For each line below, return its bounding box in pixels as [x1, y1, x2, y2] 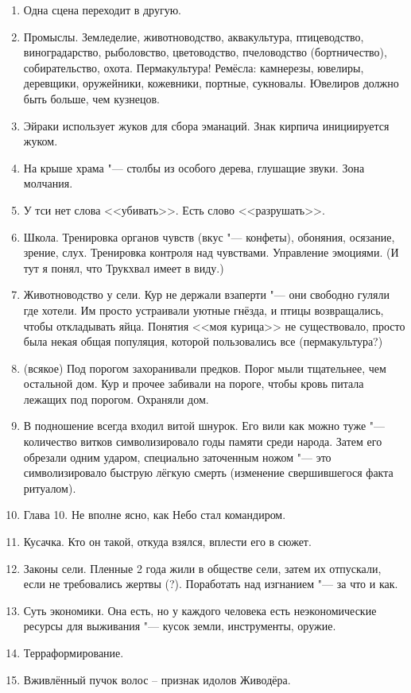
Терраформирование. [23, 645, 124, 660]
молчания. [23, 175, 73, 192]
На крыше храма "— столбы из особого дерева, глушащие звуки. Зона [23, 159, 365, 176]
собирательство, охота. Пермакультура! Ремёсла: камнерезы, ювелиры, [23, 59, 364, 75]
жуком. [23, 133, 58, 149]
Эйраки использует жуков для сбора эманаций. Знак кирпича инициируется [23, 117, 390, 134]
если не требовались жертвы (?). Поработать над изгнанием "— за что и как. [23, 575, 398, 592]
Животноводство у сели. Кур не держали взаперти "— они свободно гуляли [23, 286, 390, 303]
